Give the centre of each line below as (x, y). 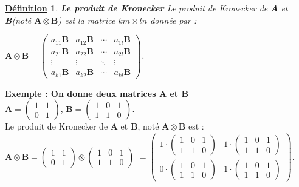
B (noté (18, 20)
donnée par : (174, 20)
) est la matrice (87, 20)
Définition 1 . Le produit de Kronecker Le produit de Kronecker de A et (146, 8)
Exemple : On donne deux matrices (81, 93)
